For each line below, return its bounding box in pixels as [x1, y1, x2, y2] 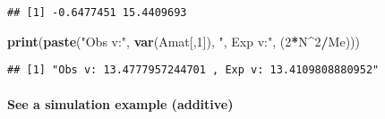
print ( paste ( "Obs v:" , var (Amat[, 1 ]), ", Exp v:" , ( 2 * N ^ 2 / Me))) [7, 31, 361, 50]
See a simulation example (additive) [7, 94, 234, 113]
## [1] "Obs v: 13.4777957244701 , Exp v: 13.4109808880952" [7, 64, 380, 77]
